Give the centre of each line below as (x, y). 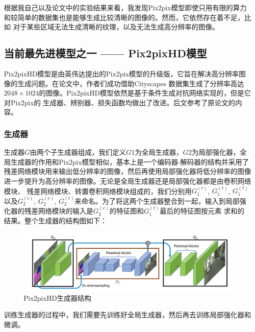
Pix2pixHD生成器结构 (58, 298)
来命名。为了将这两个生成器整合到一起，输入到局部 (157, 201)
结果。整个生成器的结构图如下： (55, 220)
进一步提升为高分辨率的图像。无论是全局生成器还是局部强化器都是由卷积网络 (127, 180)
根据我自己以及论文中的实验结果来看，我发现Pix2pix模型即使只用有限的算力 (125, 7)
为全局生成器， (159, 152)
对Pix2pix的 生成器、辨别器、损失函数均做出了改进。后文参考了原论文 (116, 102)
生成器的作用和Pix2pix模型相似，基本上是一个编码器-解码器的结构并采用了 (130, 161)
